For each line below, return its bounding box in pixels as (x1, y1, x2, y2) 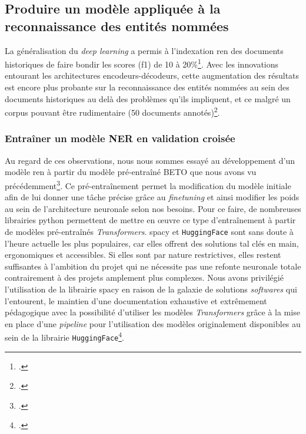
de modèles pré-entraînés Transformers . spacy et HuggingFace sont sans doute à (5, 225, 294, 237)
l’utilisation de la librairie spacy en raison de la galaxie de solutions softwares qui (5, 282, 297, 295)
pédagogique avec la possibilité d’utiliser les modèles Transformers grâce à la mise (5, 306, 300, 318)
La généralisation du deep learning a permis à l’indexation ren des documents (5, 44, 284, 56)
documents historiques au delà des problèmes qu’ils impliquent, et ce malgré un (5, 92, 291, 105)
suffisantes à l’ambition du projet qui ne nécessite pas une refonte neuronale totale (5, 260, 301, 272)
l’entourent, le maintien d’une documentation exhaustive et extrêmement (5, 294, 267, 307)
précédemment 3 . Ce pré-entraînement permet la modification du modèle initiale (5, 177, 291, 191)
